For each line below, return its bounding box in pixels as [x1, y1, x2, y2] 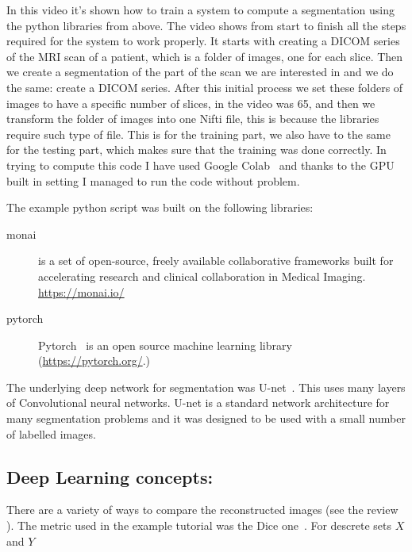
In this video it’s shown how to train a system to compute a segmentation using [6, 2, 395, 17]
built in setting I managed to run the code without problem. [6, 172, 300, 189]
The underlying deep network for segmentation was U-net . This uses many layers [6, 378, 406, 395]
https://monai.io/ [38, 283, 125, 300]
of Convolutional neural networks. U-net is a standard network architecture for [6, 394, 390, 411]
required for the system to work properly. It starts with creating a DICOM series [6, 33, 400, 49]
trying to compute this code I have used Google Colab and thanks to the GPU [6, 156, 395, 173]
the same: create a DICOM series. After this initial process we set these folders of [6, 79, 403, 95]
